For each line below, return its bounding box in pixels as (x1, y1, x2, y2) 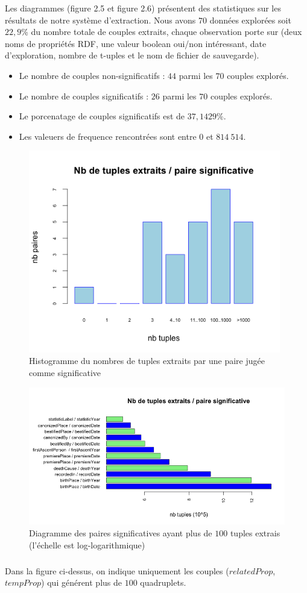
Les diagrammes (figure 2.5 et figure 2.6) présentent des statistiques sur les (5, 2, 281, 14)
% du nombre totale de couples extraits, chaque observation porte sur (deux (21, 25, 302, 38)
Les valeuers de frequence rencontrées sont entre (19, 130, 197, 142)
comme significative (29, 366, 101, 379)
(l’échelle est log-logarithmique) (29, 538, 145, 551)
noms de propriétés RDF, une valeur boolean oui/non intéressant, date (5, 37, 267, 49)
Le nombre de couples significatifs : (19, 89, 149, 102)
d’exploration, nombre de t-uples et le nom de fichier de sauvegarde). (5, 49, 259, 61)
